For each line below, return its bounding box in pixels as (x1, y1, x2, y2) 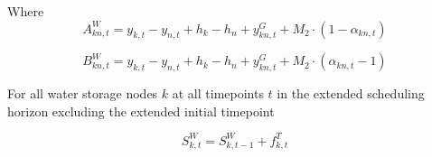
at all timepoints (172, 84, 264, 103)
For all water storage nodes (7, 84, 158, 103)
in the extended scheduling (277, 84, 425, 103)
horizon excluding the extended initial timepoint (7, 101, 275, 120)
